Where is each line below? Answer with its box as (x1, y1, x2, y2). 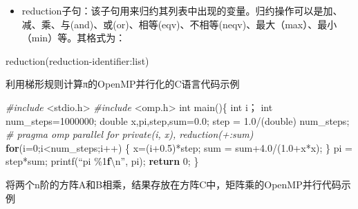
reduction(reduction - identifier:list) (6, 53, 149, 68)
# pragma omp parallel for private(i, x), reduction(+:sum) (6, 127, 254, 141)
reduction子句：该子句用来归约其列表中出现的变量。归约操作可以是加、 (21, 3, 343, 17)
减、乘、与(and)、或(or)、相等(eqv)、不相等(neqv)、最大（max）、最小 (21, 17, 337, 31)
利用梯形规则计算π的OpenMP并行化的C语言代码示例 (6, 77, 240, 91)
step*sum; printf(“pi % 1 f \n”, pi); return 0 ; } (6, 154, 199, 168)
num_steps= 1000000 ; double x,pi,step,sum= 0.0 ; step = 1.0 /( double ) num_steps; (6, 113, 350, 128)
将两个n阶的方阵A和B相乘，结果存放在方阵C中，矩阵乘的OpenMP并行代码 (6, 177, 341, 191)
